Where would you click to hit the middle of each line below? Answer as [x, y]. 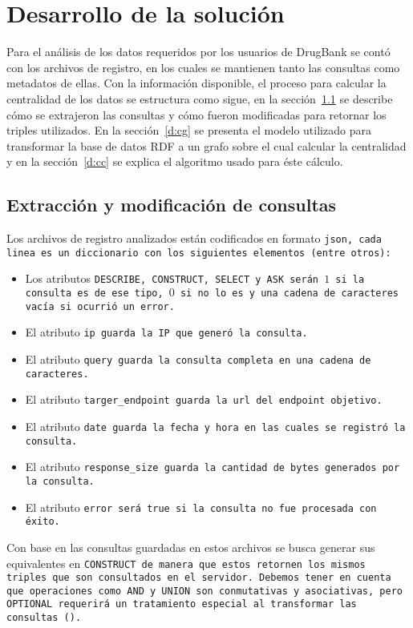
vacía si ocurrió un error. [100, 306]
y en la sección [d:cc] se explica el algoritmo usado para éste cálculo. [175, 161]
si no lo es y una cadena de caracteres [289, 294]
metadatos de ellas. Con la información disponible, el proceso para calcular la [196, 83]
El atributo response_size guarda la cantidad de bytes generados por [213, 467]
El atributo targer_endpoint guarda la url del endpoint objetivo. [204, 399]
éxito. [43, 522]
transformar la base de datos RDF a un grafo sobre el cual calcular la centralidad [206, 145]
